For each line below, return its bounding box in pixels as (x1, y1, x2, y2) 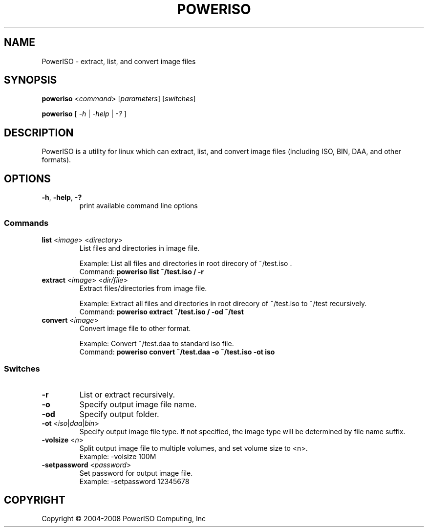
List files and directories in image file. (79, 243, 200, 252)
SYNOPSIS (4, 74, 57, 87)
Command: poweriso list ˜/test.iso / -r (79, 267, 204, 276)
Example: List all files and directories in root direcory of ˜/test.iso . (79, 259, 292, 267)
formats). (42, 155, 71, 164)
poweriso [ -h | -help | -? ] (42, 110, 127, 118)
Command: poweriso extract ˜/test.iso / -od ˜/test (79, 307, 244, 316)
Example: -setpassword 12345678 (79, 477, 190, 486)
